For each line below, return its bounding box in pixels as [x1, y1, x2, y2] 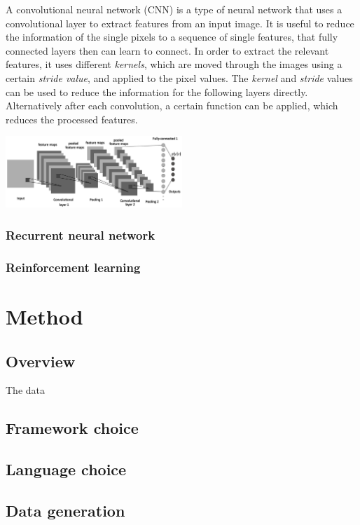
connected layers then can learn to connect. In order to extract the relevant [6, 43, 329, 57]
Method [6, 301, 83, 330]
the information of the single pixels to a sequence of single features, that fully [6, 29, 338, 44]
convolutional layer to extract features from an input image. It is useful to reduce [6, 15, 354, 30]
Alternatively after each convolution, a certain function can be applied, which [6, 98, 338, 113]
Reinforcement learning [6, 258, 141, 275]
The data [6, 383, 45, 397]
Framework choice [6, 417, 139, 439]
